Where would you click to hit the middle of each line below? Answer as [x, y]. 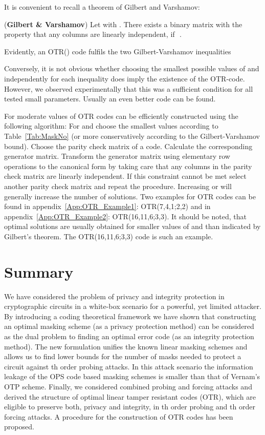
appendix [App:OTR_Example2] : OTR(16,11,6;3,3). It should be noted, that [126, 216]
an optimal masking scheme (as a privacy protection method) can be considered [129, 326]
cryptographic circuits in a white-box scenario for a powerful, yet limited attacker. [133, 306]
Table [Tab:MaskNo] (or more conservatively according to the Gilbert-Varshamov [132, 136]
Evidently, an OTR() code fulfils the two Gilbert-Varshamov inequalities [118, 51]
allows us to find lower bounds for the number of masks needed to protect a [123, 356]
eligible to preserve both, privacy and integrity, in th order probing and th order [130, 407]
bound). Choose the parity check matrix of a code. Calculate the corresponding [128, 146]
